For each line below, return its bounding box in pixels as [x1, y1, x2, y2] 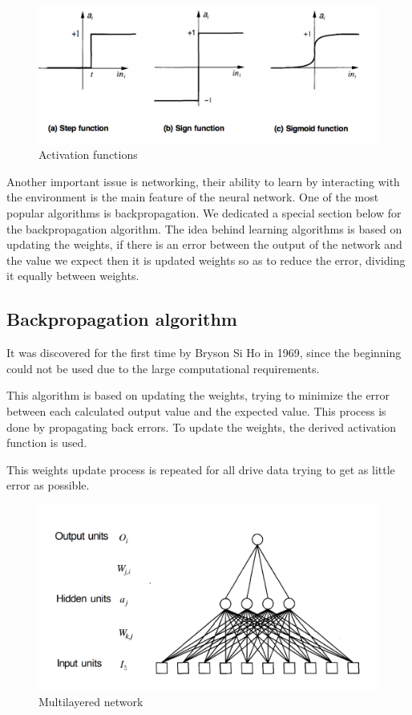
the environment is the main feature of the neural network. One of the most [6, 189, 379, 205]
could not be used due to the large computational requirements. [6, 360, 320, 376]
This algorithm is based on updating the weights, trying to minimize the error [6, 387, 390, 404]
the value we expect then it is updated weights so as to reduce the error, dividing [6, 251, 406, 268]
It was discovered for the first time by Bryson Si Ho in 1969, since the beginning [6, 344, 402, 361]
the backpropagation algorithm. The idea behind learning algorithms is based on [6, 220, 402, 237]
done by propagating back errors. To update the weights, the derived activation [6, 418, 397, 435]
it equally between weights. [6, 267, 139, 284]
